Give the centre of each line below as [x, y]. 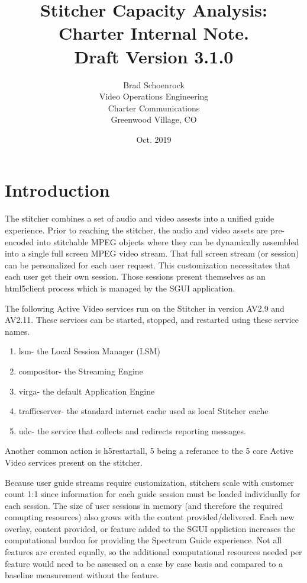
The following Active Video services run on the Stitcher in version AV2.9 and [145, 308]
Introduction [57, 190]
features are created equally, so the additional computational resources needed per [153, 552]
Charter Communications [154, 108]
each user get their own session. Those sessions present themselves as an [135, 276]
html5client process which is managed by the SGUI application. [120, 288]
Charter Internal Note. [154, 33]
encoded [20, 241]
